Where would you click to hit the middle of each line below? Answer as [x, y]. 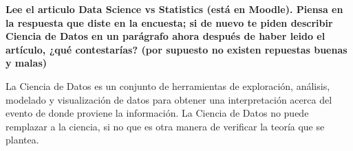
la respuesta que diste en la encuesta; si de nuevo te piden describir [169, 22]
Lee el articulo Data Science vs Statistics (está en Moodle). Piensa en [174, 9]
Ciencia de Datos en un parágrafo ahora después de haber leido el [165, 36]
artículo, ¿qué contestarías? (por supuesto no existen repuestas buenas [176, 49]
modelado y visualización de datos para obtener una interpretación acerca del [169, 99]
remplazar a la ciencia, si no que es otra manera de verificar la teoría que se [165, 126]
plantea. [22, 140]
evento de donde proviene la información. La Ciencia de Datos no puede [157, 113]
